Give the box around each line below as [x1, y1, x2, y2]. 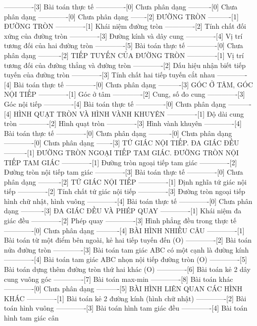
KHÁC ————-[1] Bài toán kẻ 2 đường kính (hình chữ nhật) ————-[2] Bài [4, 293, 247, 303]
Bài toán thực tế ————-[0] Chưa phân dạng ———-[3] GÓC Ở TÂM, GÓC [13, 79, 253, 89]
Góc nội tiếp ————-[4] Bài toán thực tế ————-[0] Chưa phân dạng [4, 98, 226, 109]
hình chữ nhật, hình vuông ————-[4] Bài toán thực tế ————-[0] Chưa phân [4, 196, 253, 206]
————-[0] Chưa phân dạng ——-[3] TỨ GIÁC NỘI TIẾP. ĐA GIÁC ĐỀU [4, 137, 239, 148]
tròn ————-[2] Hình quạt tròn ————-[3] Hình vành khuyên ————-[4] [4, 118, 242, 129]
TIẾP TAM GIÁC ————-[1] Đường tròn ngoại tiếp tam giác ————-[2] [4, 157, 237, 167]
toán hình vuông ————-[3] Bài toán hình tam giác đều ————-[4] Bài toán [4, 303, 248, 313]
